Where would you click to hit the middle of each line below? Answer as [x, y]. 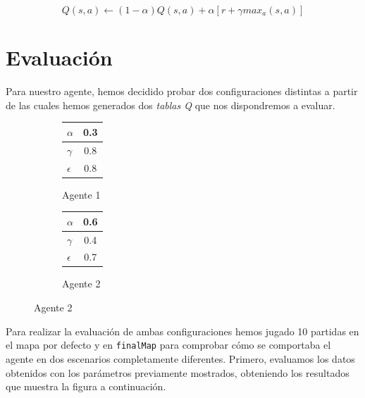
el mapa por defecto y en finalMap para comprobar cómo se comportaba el [168, 345]
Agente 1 [81, 194]
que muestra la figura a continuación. [86, 386]
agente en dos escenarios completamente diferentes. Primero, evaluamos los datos [180, 358]
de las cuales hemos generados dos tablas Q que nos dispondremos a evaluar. [171, 105]
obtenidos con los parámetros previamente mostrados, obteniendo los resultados [178, 372]
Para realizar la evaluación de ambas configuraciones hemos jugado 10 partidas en [182, 331]
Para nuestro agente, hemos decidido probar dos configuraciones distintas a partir [182, 91]
